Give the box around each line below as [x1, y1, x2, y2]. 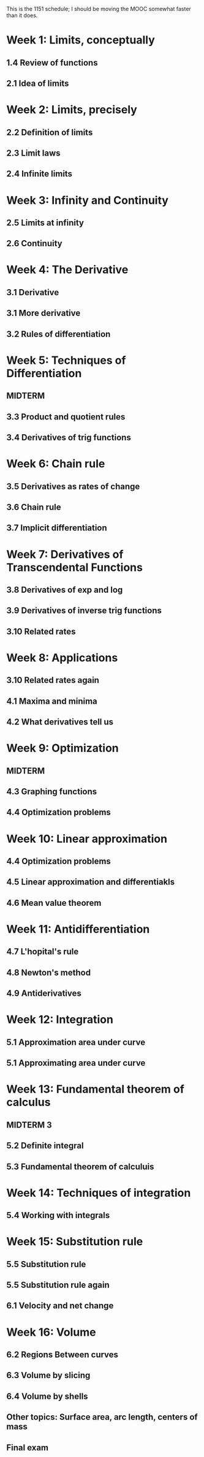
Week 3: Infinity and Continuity [6, 193, 168, 207]
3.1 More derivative [6, 308, 81, 318]
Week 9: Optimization [6, 741, 119, 755]
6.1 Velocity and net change [6, 1301, 114, 1311]
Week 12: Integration [6, 1013, 113, 1026]
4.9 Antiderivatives [6, 988, 81, 999]
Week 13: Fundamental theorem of [6, 1082, 185, 1096]
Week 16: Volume [6, 1325, 96, 1339]
